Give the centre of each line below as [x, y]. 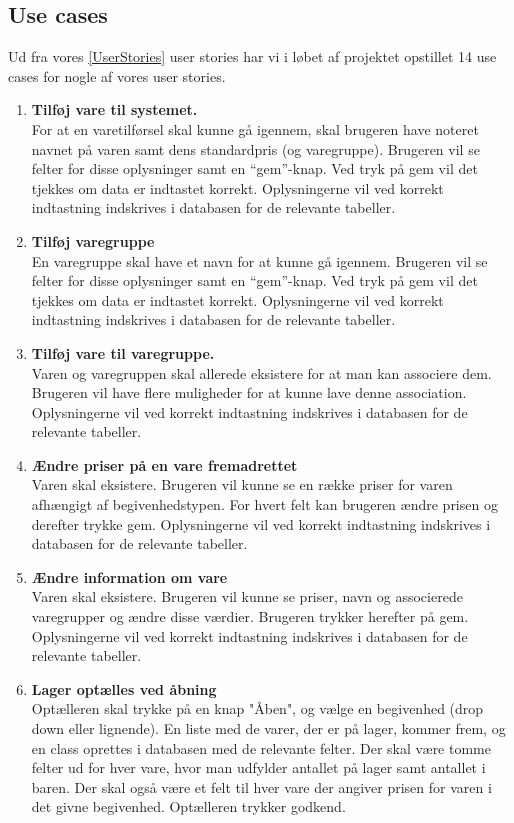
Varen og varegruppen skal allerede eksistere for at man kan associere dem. [261, 372]
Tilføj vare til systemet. [114, 109]
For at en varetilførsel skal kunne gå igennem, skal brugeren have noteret [255, 128]
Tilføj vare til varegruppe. [123, 352]
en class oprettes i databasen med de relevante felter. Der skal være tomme [261, 747]
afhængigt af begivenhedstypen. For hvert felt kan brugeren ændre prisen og [264, 504]
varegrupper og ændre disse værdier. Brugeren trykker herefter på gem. [250, 616]
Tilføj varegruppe [93, 240]
